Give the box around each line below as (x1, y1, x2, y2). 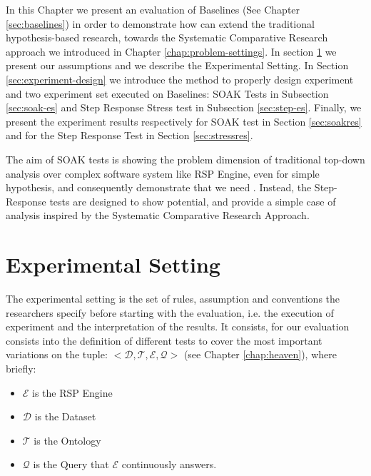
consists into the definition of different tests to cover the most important (6, 333, 322, 348)
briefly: (6, 361, 36, 375)
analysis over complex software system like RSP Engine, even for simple (6, 166, 320, 181)
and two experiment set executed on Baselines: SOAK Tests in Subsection (6, 86, 329, 101)
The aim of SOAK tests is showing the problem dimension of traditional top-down (6, 151, 365, 166)
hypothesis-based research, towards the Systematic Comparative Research (6, 30, 328, 45)
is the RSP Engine (32, 385, 113, 400)
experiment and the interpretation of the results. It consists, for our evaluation (6, 319, 350, 334)
